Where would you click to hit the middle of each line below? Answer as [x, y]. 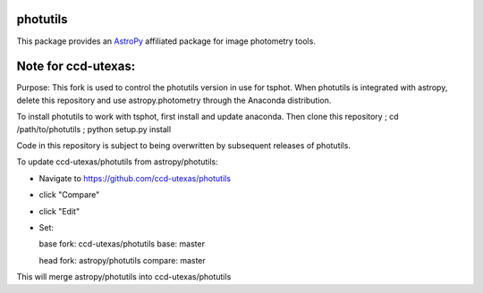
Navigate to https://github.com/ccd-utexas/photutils [135, 178]
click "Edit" [59, 211]
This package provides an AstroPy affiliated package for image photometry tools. [166, 41]
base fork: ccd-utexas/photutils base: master [122, 244]
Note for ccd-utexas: [76, 67]
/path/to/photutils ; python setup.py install [94, 129]
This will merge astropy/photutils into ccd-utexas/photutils [124, 277]
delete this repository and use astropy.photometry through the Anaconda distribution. [174, 100]
